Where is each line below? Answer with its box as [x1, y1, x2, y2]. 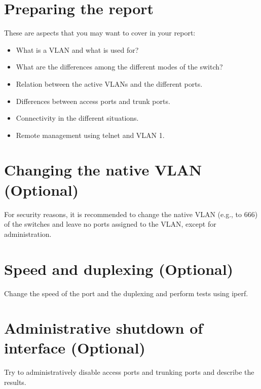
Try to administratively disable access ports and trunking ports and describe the [4, 367, 254, 377]
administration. [4, 228, 52, 239]
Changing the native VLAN [4, 159, 202, 180]
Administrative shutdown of [4, 317, 203, 338]
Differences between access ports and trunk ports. [16, 95, 170, 106]
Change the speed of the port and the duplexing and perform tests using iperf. [4, 288, 248, 298]
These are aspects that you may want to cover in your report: [4, 27, 196, 38]
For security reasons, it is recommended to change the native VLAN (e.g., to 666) [4, 208, 258, 219]
